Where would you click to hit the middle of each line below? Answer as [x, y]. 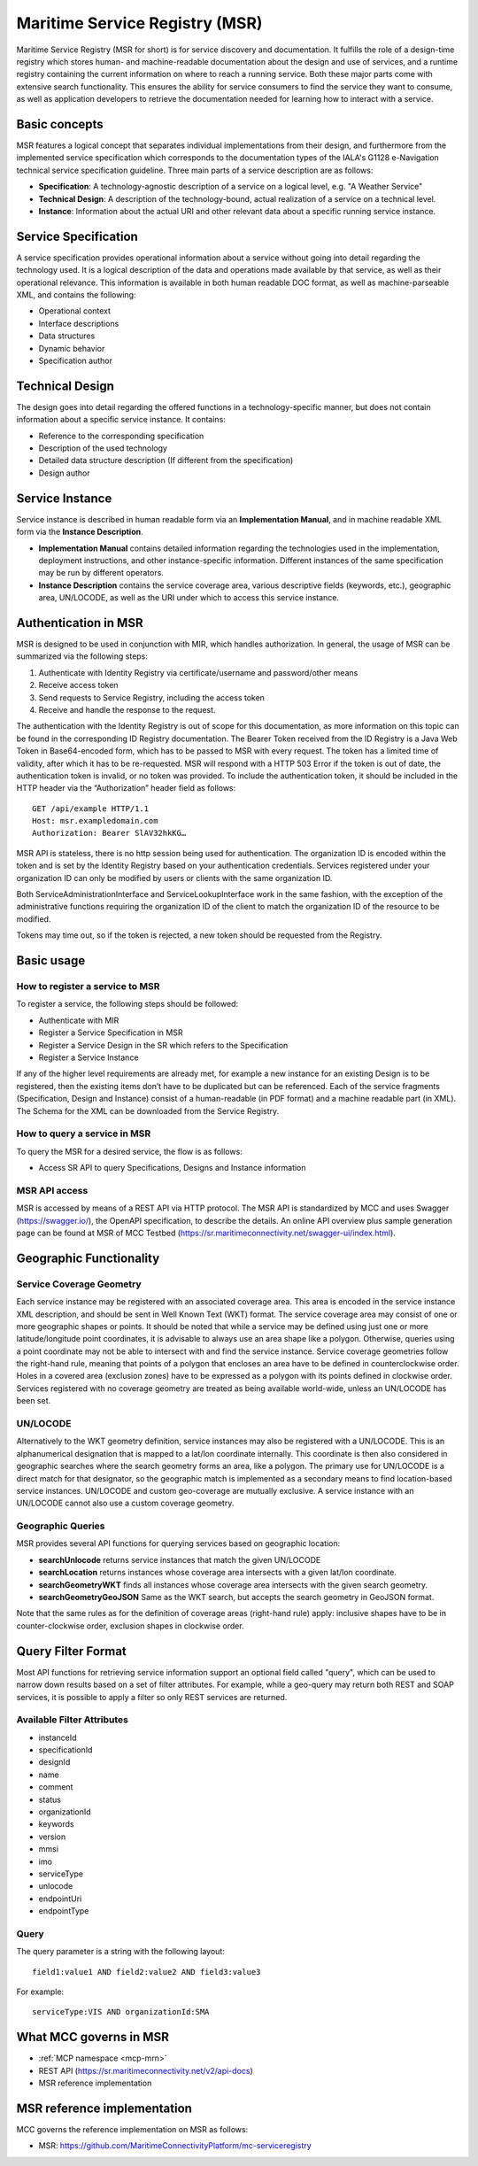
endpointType [64, 1911]
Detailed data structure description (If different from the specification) [166, 460]
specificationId [66, 1750]
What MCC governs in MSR [93, 2037]
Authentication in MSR [80, 623]
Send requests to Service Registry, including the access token [152, 697]
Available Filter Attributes [72, 1720]
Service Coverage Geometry [79, 1284]
